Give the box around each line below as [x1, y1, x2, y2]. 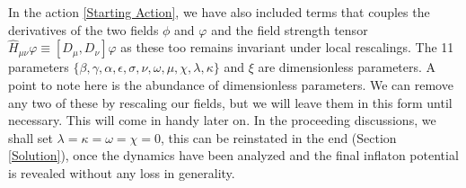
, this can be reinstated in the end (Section [160, 128, 397, 147]
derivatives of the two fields [8, 20, 159, 39]
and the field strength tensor [211, 20, 368, 39]
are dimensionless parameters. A [258, 58, 436, 76]
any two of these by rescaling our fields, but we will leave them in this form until [8, 93, 453, 112]
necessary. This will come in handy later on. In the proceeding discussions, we [8, 111, 436, 130]
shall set [8, 128, 53, 147]
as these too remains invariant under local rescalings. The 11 [120, 38, 454, 57]
